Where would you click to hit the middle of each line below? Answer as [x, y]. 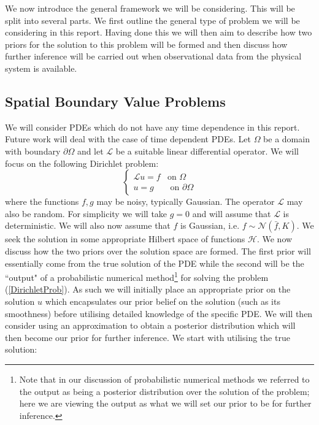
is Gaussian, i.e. [210, 225]
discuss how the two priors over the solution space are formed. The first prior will [158, 251]
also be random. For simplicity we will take [86, 213]
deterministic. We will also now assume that [88, 225]
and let [90, 151]
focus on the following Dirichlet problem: [82, 163]
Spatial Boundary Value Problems [115, 101]
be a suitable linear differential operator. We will [207, 151]
